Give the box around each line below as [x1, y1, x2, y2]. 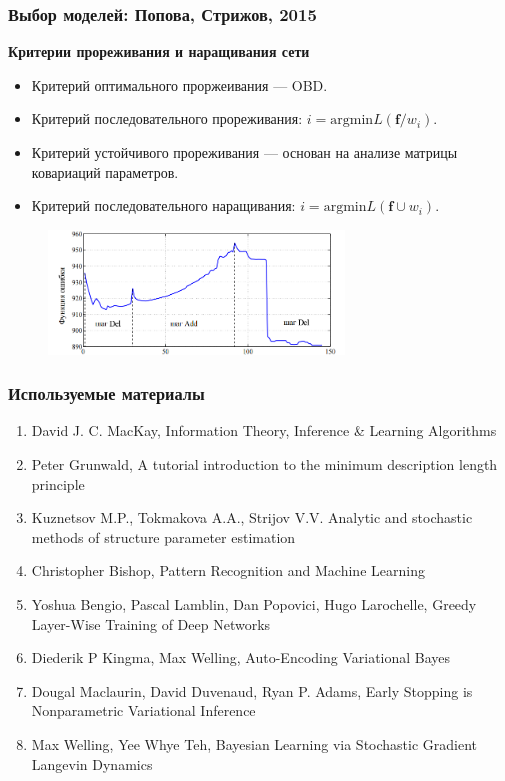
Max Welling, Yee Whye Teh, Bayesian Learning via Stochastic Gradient [31, 733, 478, 754]
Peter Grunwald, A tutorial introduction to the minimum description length [31, 454, 498, 474]
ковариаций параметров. [31, 161, 179, 182]
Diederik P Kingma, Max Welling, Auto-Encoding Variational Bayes [31, 647, 451, 668]
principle [31, 473, 85, 494]
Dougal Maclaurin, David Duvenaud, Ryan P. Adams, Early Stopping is [31, 680, 473, 701]
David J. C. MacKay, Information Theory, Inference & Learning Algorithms [31, 420, 497, 441]
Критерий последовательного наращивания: [31, 195, 296, 216]
